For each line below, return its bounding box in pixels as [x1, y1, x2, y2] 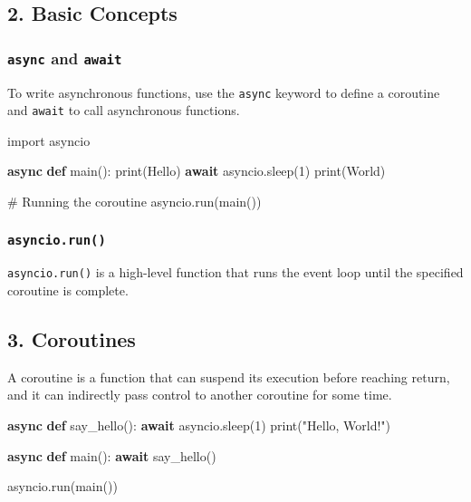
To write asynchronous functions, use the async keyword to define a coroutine [7, 82, 440, 101]
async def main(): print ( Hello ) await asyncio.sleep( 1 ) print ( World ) [7, 161, 386, 180]
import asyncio [7, 130, 91, 150]
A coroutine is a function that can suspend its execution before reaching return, [7, 367, 450, 386]
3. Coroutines [7, 325, 136, 353]
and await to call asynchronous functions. [7, 101, 240, 120]
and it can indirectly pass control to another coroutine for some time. [7, 385, 392, 404]
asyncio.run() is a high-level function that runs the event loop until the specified [7, 263, 464, 282]
